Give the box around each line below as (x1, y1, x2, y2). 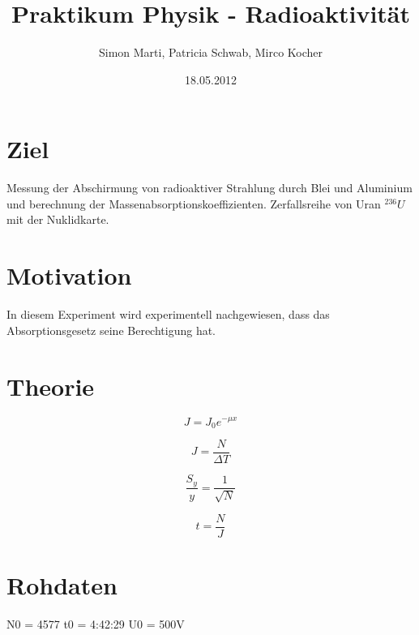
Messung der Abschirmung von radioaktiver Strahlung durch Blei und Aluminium (6, 179, 413, 196)
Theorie (6, 369, 95, 402)
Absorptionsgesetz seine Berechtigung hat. (6, 321, 216, 338)
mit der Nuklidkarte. (6, 211, 109, 228)
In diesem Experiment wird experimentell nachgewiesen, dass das (6, 306, 330, 323)
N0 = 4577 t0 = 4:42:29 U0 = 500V (6, 616, 185, 633)
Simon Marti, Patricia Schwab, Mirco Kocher (98, 44, 323, 61)
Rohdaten (6, 568, 118, 602)
